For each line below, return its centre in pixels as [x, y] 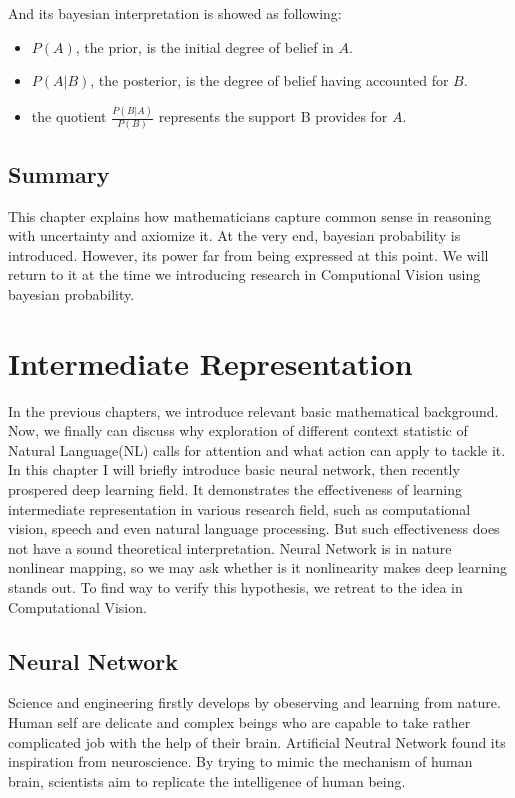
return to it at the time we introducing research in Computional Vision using [244, 274]
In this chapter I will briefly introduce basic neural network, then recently [234, 469]
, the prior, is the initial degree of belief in [204, 46]
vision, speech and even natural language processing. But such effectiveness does [254, 528]
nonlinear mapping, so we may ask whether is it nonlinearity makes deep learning [258, 567]
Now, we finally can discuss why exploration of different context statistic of [238, 430]
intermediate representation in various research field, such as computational [239, 508]
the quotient [69, 116]
